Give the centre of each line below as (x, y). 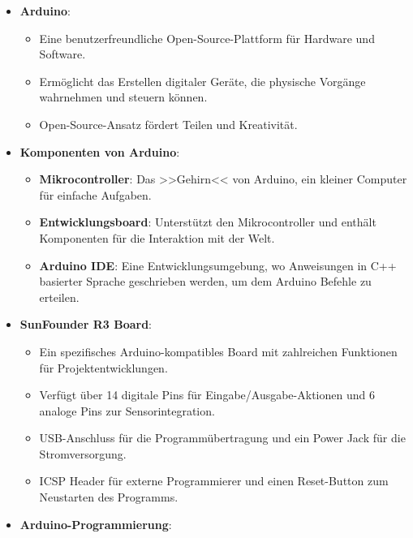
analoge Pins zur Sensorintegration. (127, 410)
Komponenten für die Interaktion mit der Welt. (157, 237)
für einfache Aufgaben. (95, 194)
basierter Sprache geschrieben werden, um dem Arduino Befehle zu (205, 281)
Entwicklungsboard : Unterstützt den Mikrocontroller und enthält (208, 222)
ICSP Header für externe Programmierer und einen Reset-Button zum (214, 481)
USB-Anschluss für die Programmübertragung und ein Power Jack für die (222, 438)
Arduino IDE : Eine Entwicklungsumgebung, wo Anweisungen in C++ (218, 265)
